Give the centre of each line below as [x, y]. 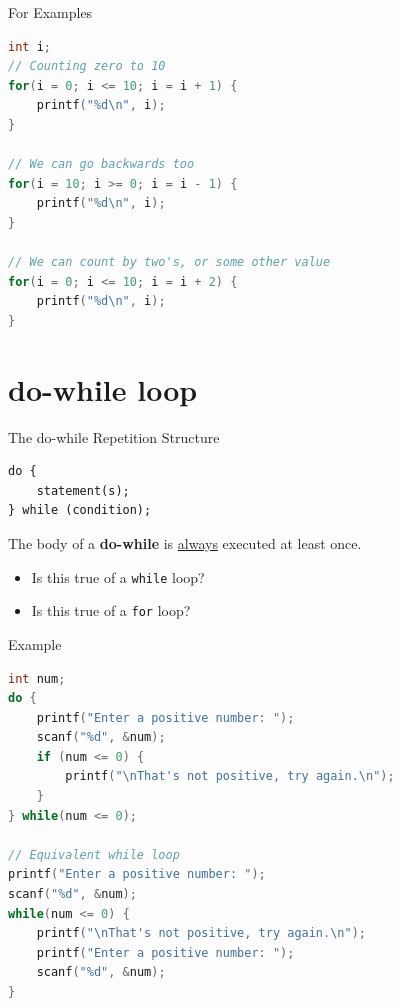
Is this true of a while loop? [118, 576]
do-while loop [103, 388]
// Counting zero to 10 [87, 66]
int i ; [29, 46]
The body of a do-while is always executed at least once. [185, 543]
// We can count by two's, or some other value [169, 262]
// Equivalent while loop [94, 854]
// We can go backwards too [101, 164]
